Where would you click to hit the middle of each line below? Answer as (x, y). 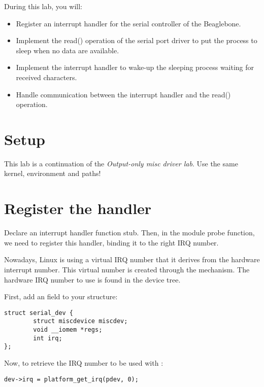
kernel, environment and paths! (53, 173)
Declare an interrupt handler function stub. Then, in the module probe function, (129, 233)
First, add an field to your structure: (61, 296)
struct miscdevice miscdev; (80, 321)
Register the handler (78, 208)
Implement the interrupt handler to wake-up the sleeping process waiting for (135, 67)
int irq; (48, 338)
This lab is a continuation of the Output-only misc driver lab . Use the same (121, 163)
